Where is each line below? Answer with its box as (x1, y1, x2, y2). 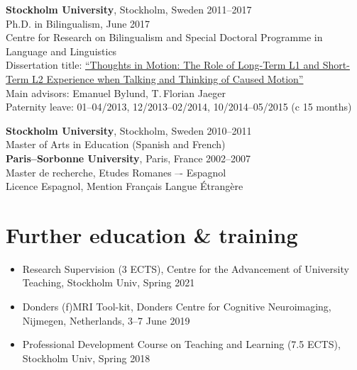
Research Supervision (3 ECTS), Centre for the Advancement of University (22, 261, 349, 276)
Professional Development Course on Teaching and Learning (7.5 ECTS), (22, 337, 341, 352)
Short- (322, 57, 350, 72)
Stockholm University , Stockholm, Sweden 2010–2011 (6, 123, 252, 138)
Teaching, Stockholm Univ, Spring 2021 (22, 275, 195, 290)
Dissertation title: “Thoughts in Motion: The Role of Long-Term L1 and (6, 57, 320, 72)
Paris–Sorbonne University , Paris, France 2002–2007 (6, 150, 251, 165)
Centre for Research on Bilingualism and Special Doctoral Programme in (6, 30, 323, 45)
